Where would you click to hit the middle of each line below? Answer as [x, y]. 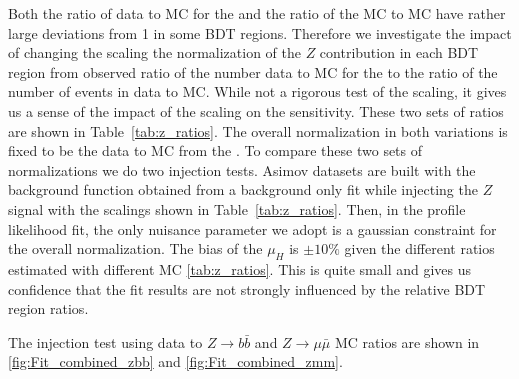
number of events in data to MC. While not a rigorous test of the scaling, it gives [257, 91]
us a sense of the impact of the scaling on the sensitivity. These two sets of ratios [256, 110]
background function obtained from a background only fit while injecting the [243, 189]
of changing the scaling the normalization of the [154, 52]
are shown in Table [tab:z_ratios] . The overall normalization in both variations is [258, 130]
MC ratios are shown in [407, 341]
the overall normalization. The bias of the [135, 248]
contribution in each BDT [399, 52]
